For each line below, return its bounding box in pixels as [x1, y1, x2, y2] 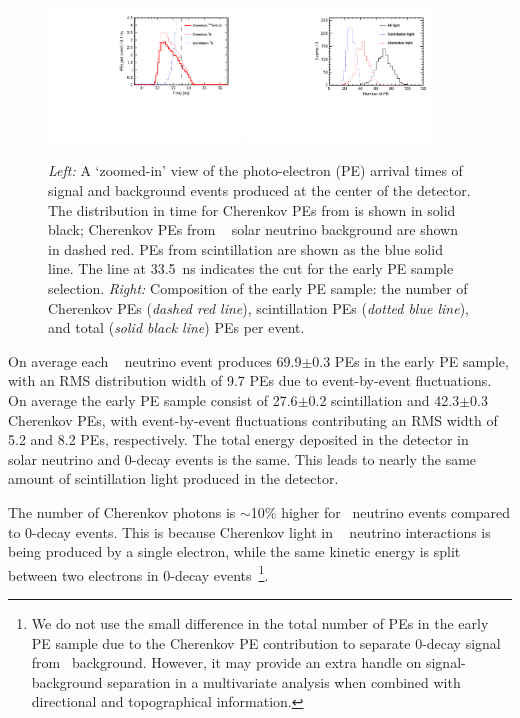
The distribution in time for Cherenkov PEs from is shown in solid [48, 199, 456, 220]
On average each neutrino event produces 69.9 [8, 350, 302, 371]
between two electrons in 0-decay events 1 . [8, 561, 269, 585]
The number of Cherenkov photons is [8, 501, 236, 522]
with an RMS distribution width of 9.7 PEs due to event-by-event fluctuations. [8, 370, 492, 391]
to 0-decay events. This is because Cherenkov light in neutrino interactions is [8, 521, 491, 542]
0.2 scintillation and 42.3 [308, 389, 460, 410]
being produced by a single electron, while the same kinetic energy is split [8, 541, 461, 562]
